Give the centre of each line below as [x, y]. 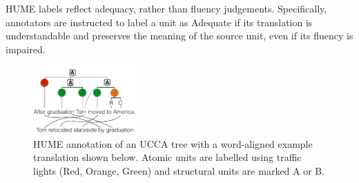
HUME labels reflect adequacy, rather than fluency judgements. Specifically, [166, 8]
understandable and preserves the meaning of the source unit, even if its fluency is [179, 36]
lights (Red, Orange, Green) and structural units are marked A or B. [179, 171]
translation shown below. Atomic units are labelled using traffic [167, 157]
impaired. [26, 49]
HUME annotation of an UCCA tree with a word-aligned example [173, 143]
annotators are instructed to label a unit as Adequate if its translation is [159, 22]
